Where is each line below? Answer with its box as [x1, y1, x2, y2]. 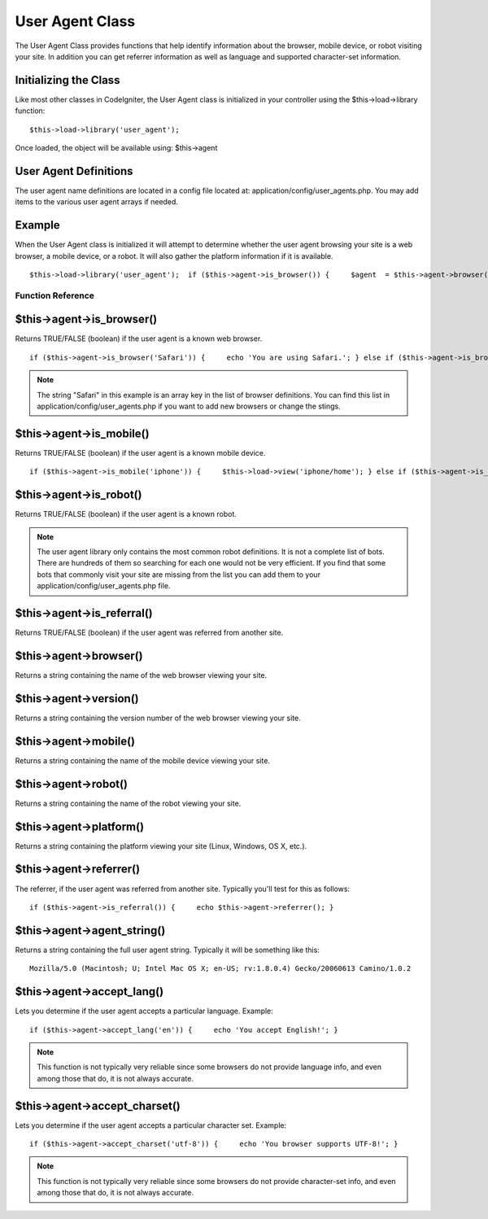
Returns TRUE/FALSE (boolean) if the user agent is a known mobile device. [15, 448, 266, 457]
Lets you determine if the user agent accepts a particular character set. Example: [15, 1120, 287, 1130]
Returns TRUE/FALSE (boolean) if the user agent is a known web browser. [15, 334, 263, 343]
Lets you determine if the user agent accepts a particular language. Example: [15, 1006, 274, 1016]
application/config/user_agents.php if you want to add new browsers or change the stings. [37, 401, 341, 411]
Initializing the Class [15, 73, 120, 87]
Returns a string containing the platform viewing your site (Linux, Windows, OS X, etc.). [15, 841, 307, 850]
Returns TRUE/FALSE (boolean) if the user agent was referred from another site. [15, 627, 284, 638]
